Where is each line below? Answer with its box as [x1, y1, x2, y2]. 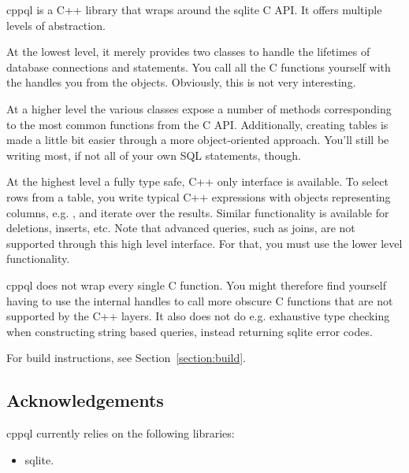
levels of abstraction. [6, 17, 106, 33]
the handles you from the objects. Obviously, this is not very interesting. [6, 74, 356, 91]
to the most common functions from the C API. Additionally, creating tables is [6, 116, 389, 132]
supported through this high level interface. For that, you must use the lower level [6, 235, 403, 251]
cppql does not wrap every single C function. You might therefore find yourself [6, 276, 386, 293]
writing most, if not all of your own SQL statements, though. [6, 146, 301, 163]
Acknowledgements [6, 388, 164, 412]
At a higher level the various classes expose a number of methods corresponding [6, 100, 392, 116]
